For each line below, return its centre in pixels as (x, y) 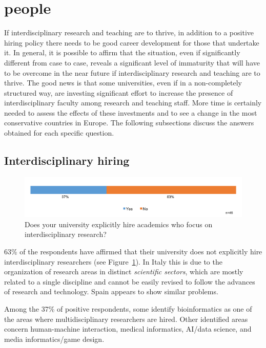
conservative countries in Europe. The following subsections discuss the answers (129, 123)
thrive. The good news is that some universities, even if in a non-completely (123, 83)
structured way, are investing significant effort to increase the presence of (119, 92)
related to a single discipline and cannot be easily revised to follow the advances (130, 281)
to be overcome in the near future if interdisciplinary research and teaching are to (132, 72)
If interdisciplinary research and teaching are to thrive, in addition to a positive (129, 32)
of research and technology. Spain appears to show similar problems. (111, 291)
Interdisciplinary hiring (67, 160)
